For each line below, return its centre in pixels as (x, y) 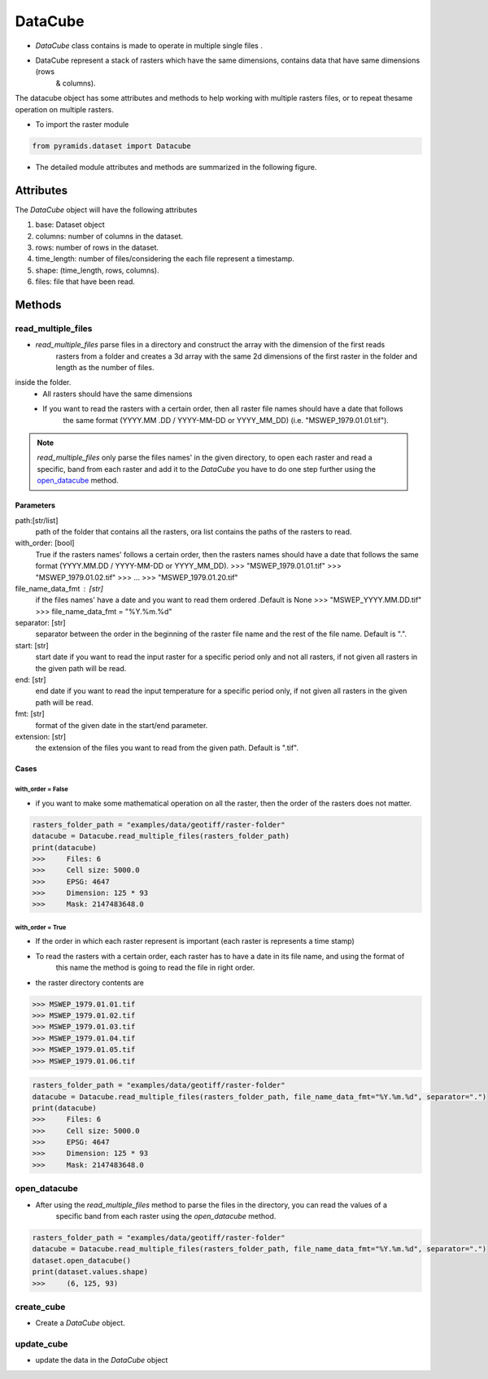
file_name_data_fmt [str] (59, 588)
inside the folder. (43, 382)
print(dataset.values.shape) (90, 1272)
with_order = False (41, 789)
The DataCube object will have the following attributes (106, 209)
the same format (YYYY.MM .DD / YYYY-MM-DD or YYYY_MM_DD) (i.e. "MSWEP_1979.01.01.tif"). (226, 420)
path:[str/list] (37, 520)
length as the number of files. (105, 368)
